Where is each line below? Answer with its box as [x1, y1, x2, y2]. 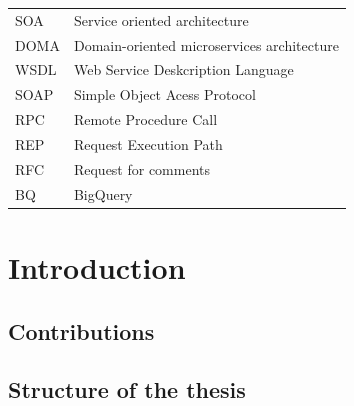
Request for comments [73, 158, 211, 179]
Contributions [8, 315, 155, 346]
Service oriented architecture [73, 9, 249, 30]
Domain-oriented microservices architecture [73, 34, 339, 55]
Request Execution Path [73, 133, 223, 154]
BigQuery [73, 183, 133, 204]
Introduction [8, 246, 186, 287]
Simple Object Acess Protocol [73, 84, 256, 105]
